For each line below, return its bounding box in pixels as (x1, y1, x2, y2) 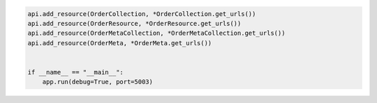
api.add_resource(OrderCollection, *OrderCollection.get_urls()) (27, 10, 256, 17)
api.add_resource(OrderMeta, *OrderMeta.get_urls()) (27, 39, 212, 47)
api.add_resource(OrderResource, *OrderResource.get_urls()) (27, 19, 242, 27)
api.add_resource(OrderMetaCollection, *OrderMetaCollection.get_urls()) (27, 29, 286, 38)
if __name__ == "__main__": (27, 68, 124, 76)
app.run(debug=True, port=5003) (42, 78, 154, 86)
